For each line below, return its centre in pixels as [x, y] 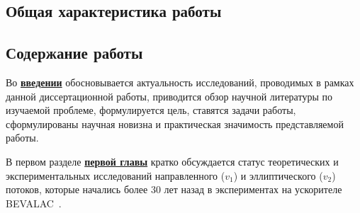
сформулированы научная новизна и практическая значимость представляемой [175, 123]
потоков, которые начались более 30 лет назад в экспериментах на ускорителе [174, 189]
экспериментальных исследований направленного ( [116, 175]
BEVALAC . [34, 203]
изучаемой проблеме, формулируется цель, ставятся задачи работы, [151, 110]
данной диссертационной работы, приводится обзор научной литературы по [169, 96]
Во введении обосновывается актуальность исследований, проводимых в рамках [180, 82]
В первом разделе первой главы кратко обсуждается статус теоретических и [172, 161]
